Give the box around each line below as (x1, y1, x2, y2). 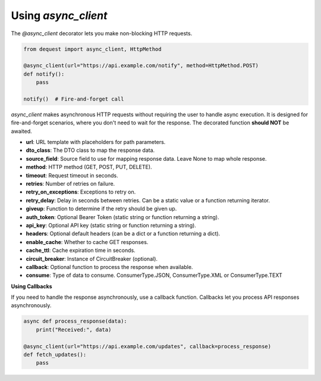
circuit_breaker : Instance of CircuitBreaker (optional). (26, 255, 158, 262)
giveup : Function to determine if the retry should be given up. (26, 205, 177, 213)
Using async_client (11, 9, 108, 22)
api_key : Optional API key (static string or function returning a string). (26, 221, 196, 229)
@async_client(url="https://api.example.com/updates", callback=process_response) (23, 343, 272, 349)
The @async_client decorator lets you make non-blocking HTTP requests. (11, 30, 193, 37)
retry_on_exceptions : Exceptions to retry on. (26, 188, 136, 196)
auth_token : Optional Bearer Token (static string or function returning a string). (26, 213, 219, 220)
